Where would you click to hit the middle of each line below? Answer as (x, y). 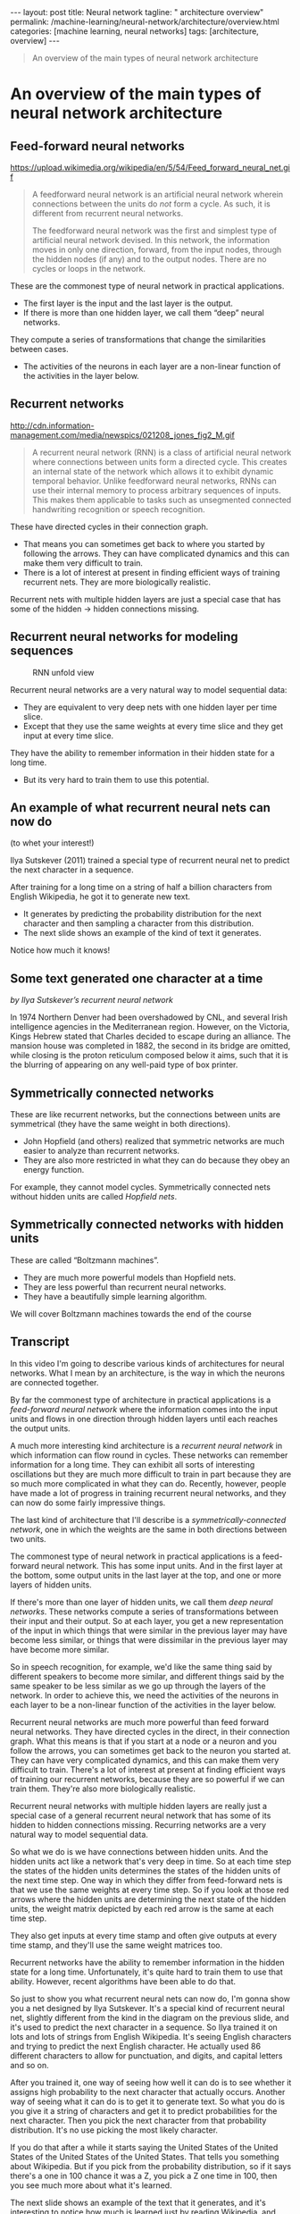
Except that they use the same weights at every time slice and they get (153, 726)
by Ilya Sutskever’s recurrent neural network (92, 1000)
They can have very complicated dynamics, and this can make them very (145, 1760)
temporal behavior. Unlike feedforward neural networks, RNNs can (154, 481)
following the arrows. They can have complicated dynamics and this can (156, 553)
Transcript (40, 1342)
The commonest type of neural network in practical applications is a (135, 1556)
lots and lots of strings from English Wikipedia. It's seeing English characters (151, 2036)
